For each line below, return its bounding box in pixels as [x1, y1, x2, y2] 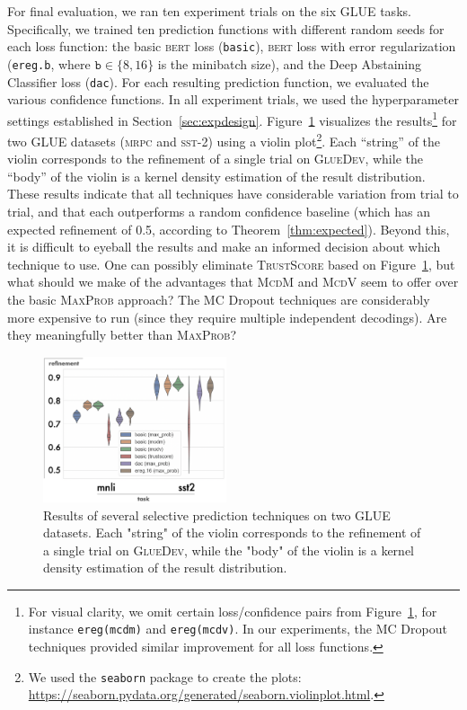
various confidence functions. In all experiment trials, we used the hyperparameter [7, 90, 459, 109]
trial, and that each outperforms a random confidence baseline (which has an [7, 202, 430, 221]
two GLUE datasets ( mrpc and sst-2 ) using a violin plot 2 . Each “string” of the [7, 129, 441, 150]
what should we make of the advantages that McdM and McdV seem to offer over [7, 272, 459, 291]
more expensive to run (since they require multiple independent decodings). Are [7, 307, 447, 326]
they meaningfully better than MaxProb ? [7, 325, 236, 344]
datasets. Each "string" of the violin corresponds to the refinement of [43, 523, 421, 542]
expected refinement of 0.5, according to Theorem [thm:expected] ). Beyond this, [7, 219, 450, 238]
